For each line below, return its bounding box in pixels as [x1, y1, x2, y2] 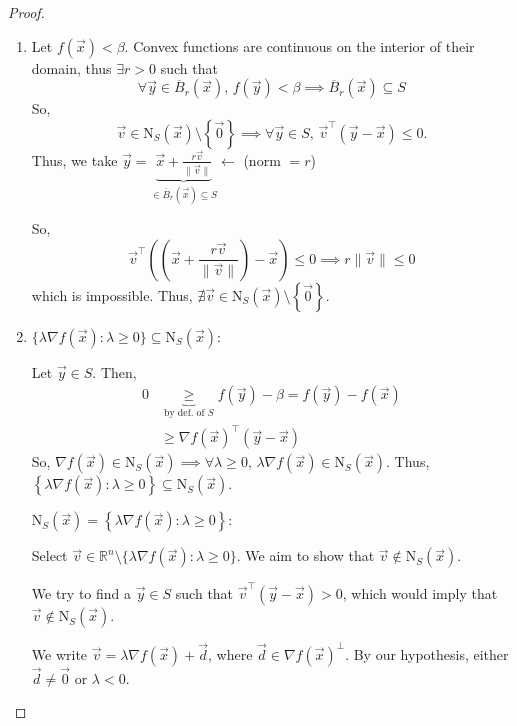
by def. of [163, 408, 205, 419]
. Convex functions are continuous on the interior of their [124, 35, 475, 56]
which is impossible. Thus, [31, 284, 193, 305]
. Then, [92, 361, 137, 382]
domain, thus [31, 57, 112, 78]
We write [31, 643, 88, 664]
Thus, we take [31, 149, 118, 170]
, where [208, 643, 253, 664]
